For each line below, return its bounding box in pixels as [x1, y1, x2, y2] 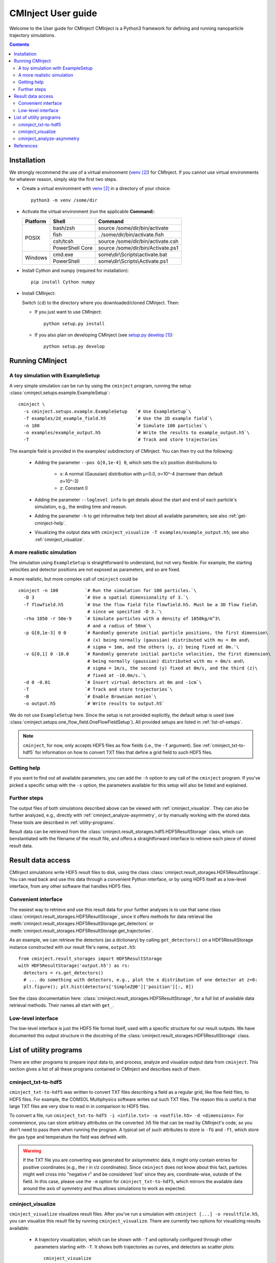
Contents [9, 41, 30, 47]
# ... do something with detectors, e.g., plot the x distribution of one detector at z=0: [23, 977, 258, 983]
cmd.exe [52, 251, 74, 258]
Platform [25, 218, 46, 225]
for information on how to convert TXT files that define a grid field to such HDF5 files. [35, 749, 213, 755]
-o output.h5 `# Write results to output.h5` [23, 701, 165, 707]
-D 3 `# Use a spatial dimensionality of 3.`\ [23, 595, 189, 601]
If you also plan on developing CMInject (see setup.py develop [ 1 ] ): [34, 332, 174, 338]
